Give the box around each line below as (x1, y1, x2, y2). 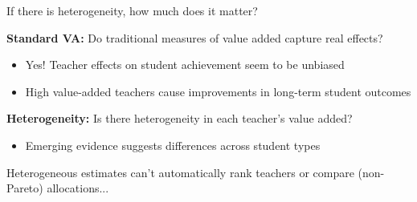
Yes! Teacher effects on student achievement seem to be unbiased (25, 56, 345, 73)
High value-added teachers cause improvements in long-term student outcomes (25, 83, 411, 99)
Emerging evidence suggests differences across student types (25, 136, 321, 153)
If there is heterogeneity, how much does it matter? (6, 2, 258, 18)
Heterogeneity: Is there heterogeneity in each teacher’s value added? (6, 110, 353, 127)
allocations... (47, 180, 109, 196)
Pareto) (6, 180, 43, 196)
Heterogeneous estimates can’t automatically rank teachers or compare (6, 164, 354, 180)
